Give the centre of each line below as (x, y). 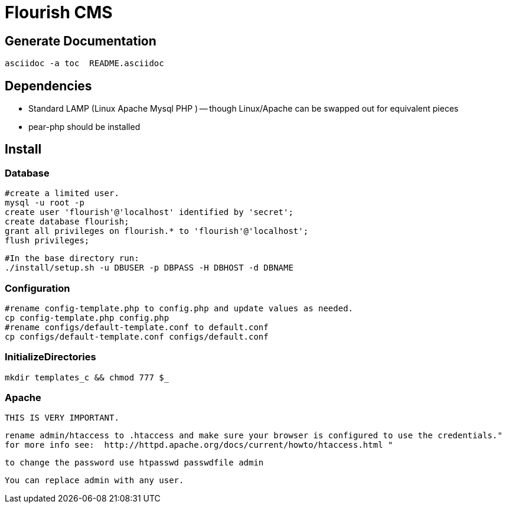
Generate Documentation (81, 41)
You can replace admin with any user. (94, 481)
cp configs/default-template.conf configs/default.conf (137, 336)
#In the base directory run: (72, 258)
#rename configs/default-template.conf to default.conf (137, 327)
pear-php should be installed (84, 127)
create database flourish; (67, 222)
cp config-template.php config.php (87, 317)
